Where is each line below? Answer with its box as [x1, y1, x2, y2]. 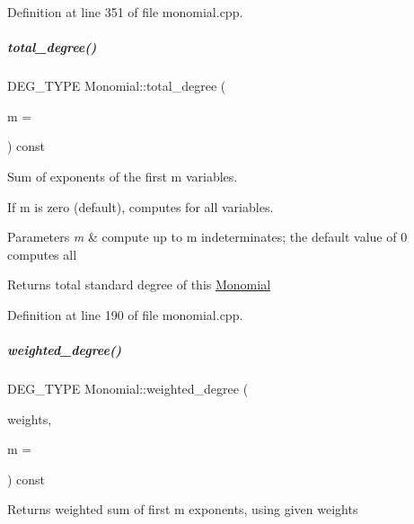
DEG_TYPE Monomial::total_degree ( [7, 76, 226, 95]
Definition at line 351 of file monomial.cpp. [7, 3, 243, 21]
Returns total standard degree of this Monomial [7, 275, 271, 294]
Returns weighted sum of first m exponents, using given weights [7, 500, 358, 519]
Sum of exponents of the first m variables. [7, 166, 238, 185]
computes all [7, 244, 77, 263]
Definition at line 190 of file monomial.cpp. [7, 305, 243, 324]
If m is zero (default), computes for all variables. [7, 197, 274, 216]
